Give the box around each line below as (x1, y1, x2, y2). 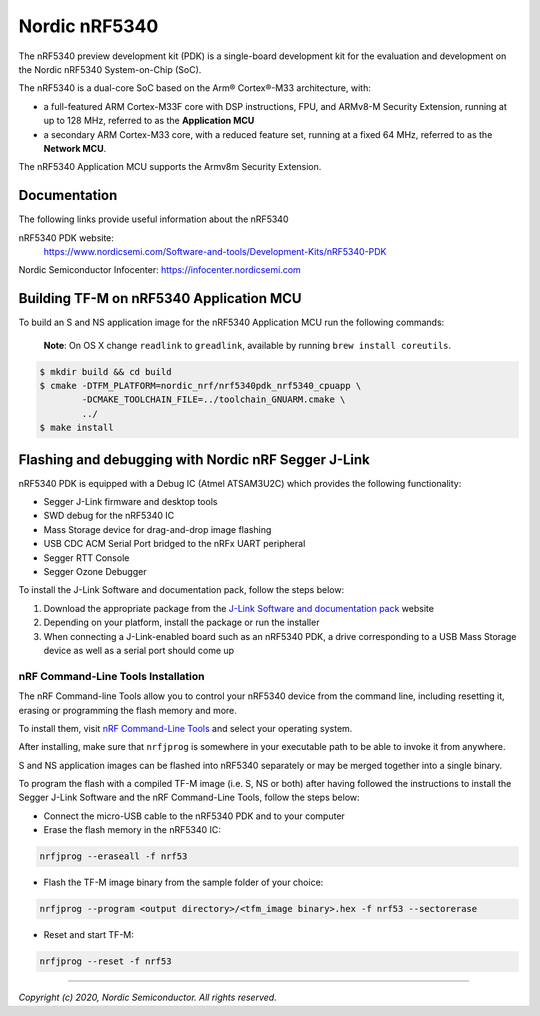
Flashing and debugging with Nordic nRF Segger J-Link (18, 451, 370, 468)
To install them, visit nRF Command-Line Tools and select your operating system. (18, 722, 353, 734)
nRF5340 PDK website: (18, 231, 115, 244)
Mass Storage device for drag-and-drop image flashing (43, 523, 272, 535)
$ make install (39, 422, 114, 434)
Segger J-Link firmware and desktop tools (43, 496, 218, 508)
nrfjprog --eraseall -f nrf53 (39, 851, 188, 862)
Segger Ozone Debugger (43, 566, 147, 578)
